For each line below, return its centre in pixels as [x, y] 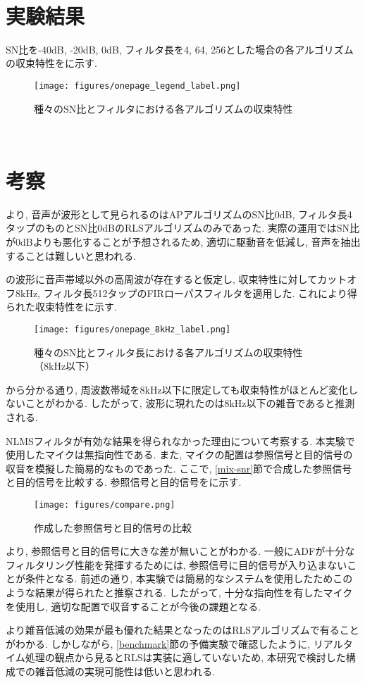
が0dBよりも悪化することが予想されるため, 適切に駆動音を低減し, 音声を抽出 [183, 242]
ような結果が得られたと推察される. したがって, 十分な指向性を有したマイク [179, 593]
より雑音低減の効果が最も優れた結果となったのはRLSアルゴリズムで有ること [182, 630]
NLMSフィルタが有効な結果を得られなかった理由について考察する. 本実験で [180, 440]
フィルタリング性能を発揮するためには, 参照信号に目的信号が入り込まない [177, 564]
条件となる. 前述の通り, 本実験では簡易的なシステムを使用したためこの [189, 578]
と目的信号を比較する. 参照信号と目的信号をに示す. [124, 482]
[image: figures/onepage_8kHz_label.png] [132, 330]
